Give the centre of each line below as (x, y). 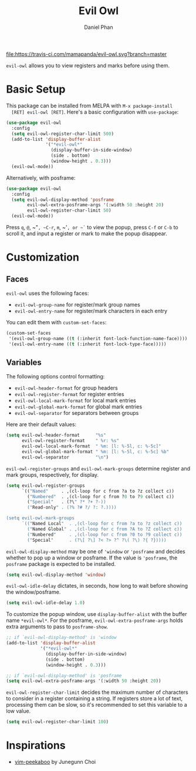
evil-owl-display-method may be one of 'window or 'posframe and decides (96, 551)
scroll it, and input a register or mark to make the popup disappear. (87, 233)
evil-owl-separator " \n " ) (65, 457)
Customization (43, 257)
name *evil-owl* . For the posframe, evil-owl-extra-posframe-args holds (94, 621)
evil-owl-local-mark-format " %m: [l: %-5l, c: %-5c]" (91, 446)
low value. (18, 711)
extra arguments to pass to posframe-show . (57, 627)
